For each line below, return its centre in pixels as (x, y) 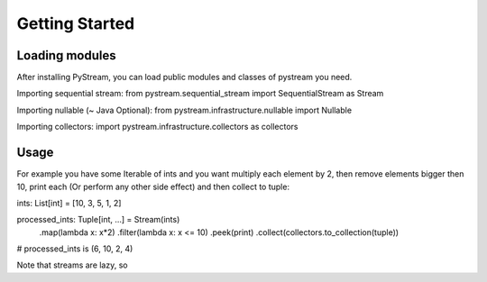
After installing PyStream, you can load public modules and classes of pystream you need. (184, 77)
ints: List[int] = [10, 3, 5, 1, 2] (69, 203)
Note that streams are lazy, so (72, 265)
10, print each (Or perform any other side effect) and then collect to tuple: (153, 186)
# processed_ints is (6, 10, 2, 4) (75, 249)
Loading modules (66, 55)
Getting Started (76, 23)
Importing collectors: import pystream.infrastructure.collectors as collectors (157, 127)
